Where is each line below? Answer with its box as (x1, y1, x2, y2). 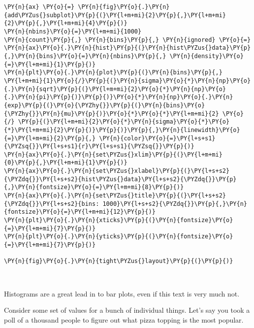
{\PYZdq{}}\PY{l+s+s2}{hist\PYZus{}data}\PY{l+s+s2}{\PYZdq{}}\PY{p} (4, 175, 237, 183)
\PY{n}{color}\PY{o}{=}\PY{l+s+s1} (99, 134, 216, 142)
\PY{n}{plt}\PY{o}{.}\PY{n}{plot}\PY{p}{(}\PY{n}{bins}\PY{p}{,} (4, 69, 222, 76)
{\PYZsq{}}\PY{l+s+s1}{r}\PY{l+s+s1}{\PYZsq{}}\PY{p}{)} (4, 143, 194, 150)
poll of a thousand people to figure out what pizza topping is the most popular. (4, 314, 244, 325)
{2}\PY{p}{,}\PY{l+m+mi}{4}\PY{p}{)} (4, 20, 127, 27)
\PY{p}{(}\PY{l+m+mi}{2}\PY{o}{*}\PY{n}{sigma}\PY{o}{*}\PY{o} (18, 118, 230, 126)
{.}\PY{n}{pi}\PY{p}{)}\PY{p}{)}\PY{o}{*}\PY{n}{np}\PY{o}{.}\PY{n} (4, 94, 233, 101)
